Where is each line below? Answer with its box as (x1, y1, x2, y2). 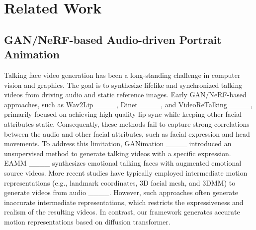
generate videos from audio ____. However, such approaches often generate (4, 187, 238, 198)
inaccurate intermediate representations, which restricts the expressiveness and (4, 197, 244, 207)
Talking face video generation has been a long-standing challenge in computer (4, 69, 241, 80)
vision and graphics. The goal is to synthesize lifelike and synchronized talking (4, 79, 243, 90)
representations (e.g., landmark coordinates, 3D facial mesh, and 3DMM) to (4, 177, 236, 188)
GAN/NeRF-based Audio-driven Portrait (4, 31, 222, 47)
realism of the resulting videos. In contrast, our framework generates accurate (4, 207, 240, 217)
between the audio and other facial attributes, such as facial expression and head (4, 128, 250, 139)
